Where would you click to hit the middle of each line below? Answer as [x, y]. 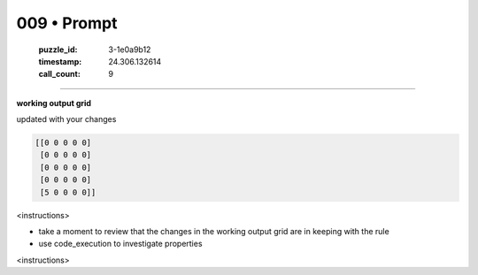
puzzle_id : [58, 50]
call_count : [60, 74]
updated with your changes [66, 119]
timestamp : [60, 61]
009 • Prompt [67, 23]
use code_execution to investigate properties [120, 244]
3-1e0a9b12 [130, 50]
